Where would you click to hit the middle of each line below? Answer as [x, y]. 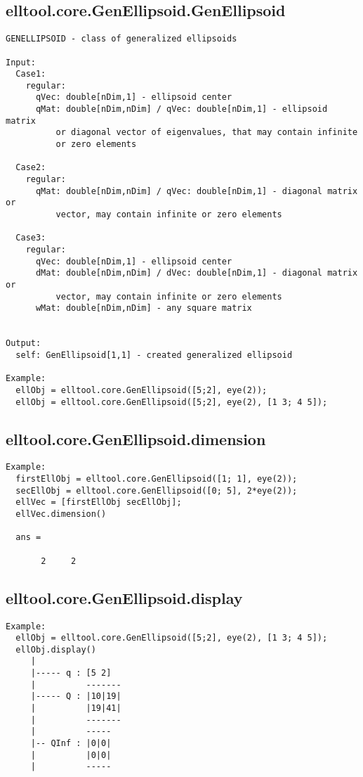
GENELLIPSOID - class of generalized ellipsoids [121, 39]
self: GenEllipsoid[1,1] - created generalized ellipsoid [154, 355]
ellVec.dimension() [61, 514]
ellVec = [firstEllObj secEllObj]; [99, 502]
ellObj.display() [56, 649]
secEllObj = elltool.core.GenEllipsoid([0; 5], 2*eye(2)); [157, 490]
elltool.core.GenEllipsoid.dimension [136, 438]
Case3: [31, 238]
